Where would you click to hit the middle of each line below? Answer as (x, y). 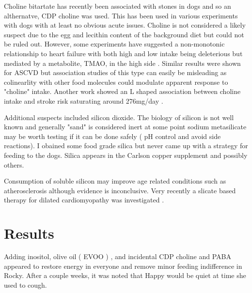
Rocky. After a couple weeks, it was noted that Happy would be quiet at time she (125, 275)
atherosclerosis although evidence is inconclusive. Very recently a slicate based (120, 190)
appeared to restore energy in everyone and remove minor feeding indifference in (123, 266)
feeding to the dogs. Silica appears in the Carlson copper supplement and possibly (126, 155)
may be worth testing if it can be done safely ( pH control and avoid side (112, 136)
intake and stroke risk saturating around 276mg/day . (84, 100)
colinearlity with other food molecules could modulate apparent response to (116, 82)
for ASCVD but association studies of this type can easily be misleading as (115, 72)
